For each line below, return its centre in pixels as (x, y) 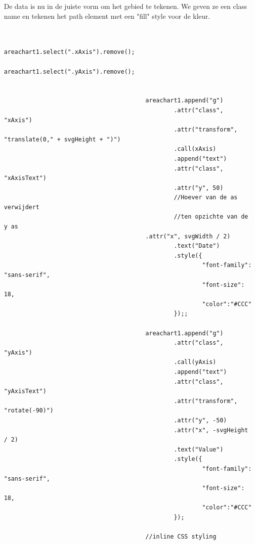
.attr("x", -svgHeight (211, 430)
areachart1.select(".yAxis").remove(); (69, 71)
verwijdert (22, 207)
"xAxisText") (25, 178)
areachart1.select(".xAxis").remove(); (69, 52)
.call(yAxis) (195, 362)
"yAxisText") (25, 391)
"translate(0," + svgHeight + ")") (63, 139)
